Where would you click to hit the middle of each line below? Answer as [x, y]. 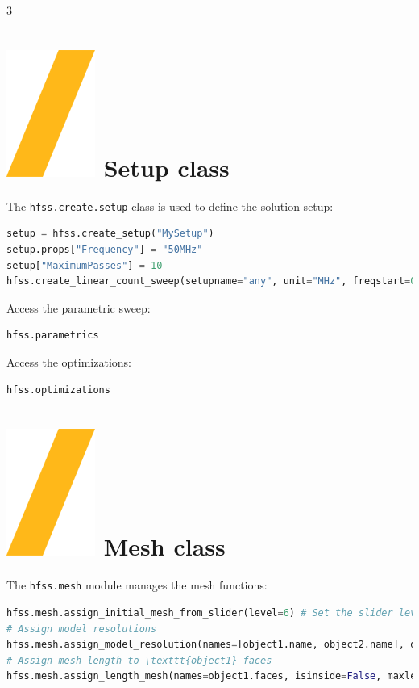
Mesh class [164, 546]
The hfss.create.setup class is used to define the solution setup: [170, 206]
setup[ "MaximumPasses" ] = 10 [85, 265]
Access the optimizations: [69, 361]
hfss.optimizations [58, 390]
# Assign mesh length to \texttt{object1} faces [139, 660]
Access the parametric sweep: [79, 307]
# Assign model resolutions [82, 629]
